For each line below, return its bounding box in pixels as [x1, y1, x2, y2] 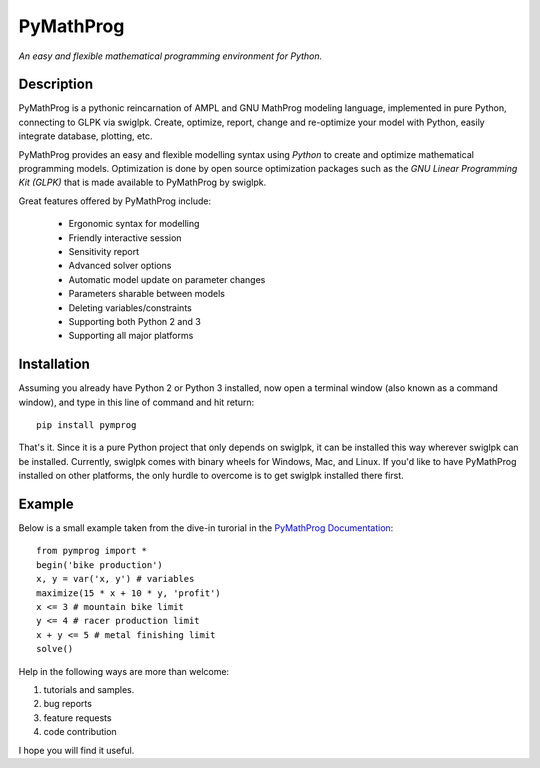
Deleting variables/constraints [68, 301, 192, 314]
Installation [18, 356, 90, 373]
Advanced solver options [68, 260, 172, 272]
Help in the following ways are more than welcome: [18, 665, 230, 677]
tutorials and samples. [43, 683, 135, 695]
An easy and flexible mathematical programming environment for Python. [18, 50, 323, 62]
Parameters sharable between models [68, 288, 225, 300]
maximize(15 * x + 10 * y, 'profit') [36, 587, 222, 599]
